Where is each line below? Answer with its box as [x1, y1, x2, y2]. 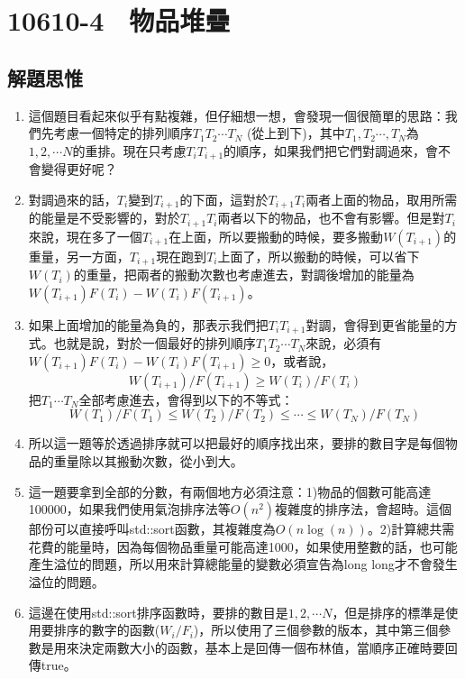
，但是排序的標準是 [332, 602, 446, 621]
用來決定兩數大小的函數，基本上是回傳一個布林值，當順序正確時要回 [53, 638, 458, 656]
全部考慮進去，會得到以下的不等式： [78, 390, 294, 408]
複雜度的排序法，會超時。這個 [275, 500, 452, 518]
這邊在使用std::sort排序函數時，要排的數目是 [28, 602, 288, 621]
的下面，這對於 [179, 189, 269, 208]
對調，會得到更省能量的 [305, 315, 445, 334]
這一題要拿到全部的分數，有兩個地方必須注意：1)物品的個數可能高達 [28, 482, 432, 500]
